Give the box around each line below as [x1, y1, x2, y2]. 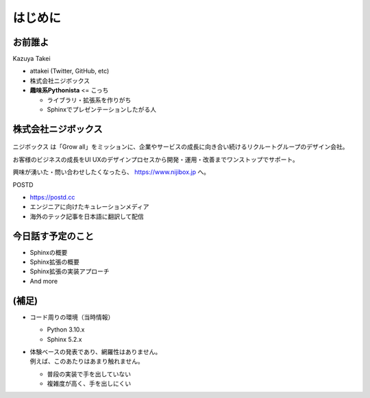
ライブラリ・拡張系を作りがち [47, 96, 132, 104]
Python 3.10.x [47, 325, 85, 334]
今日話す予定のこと [12, 230, 94, 242]
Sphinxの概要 [29, 248, 68, 256]
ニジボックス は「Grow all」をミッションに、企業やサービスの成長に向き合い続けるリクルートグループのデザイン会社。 [12, 142, 349, 151]
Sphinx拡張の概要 [29, 258, 80, 266]
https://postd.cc [29, 192, 75, 201]
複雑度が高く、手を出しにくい [47, 380, 132, 388]
